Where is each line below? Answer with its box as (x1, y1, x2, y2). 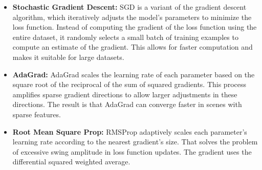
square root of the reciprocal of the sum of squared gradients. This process (12, 79, 246, 90)
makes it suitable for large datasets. (12, 51, 124, 62)
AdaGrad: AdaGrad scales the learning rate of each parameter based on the (12, 69, 255, 79)
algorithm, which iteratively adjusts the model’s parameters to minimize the (12, 11, 252, 22)
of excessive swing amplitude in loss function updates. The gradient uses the (12, 146, 252, 157)
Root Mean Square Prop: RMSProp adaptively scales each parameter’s (12, 126, 247, 137)
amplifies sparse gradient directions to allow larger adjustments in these (12, 89, 237, 99)
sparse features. (12, 109, 61, 119)
